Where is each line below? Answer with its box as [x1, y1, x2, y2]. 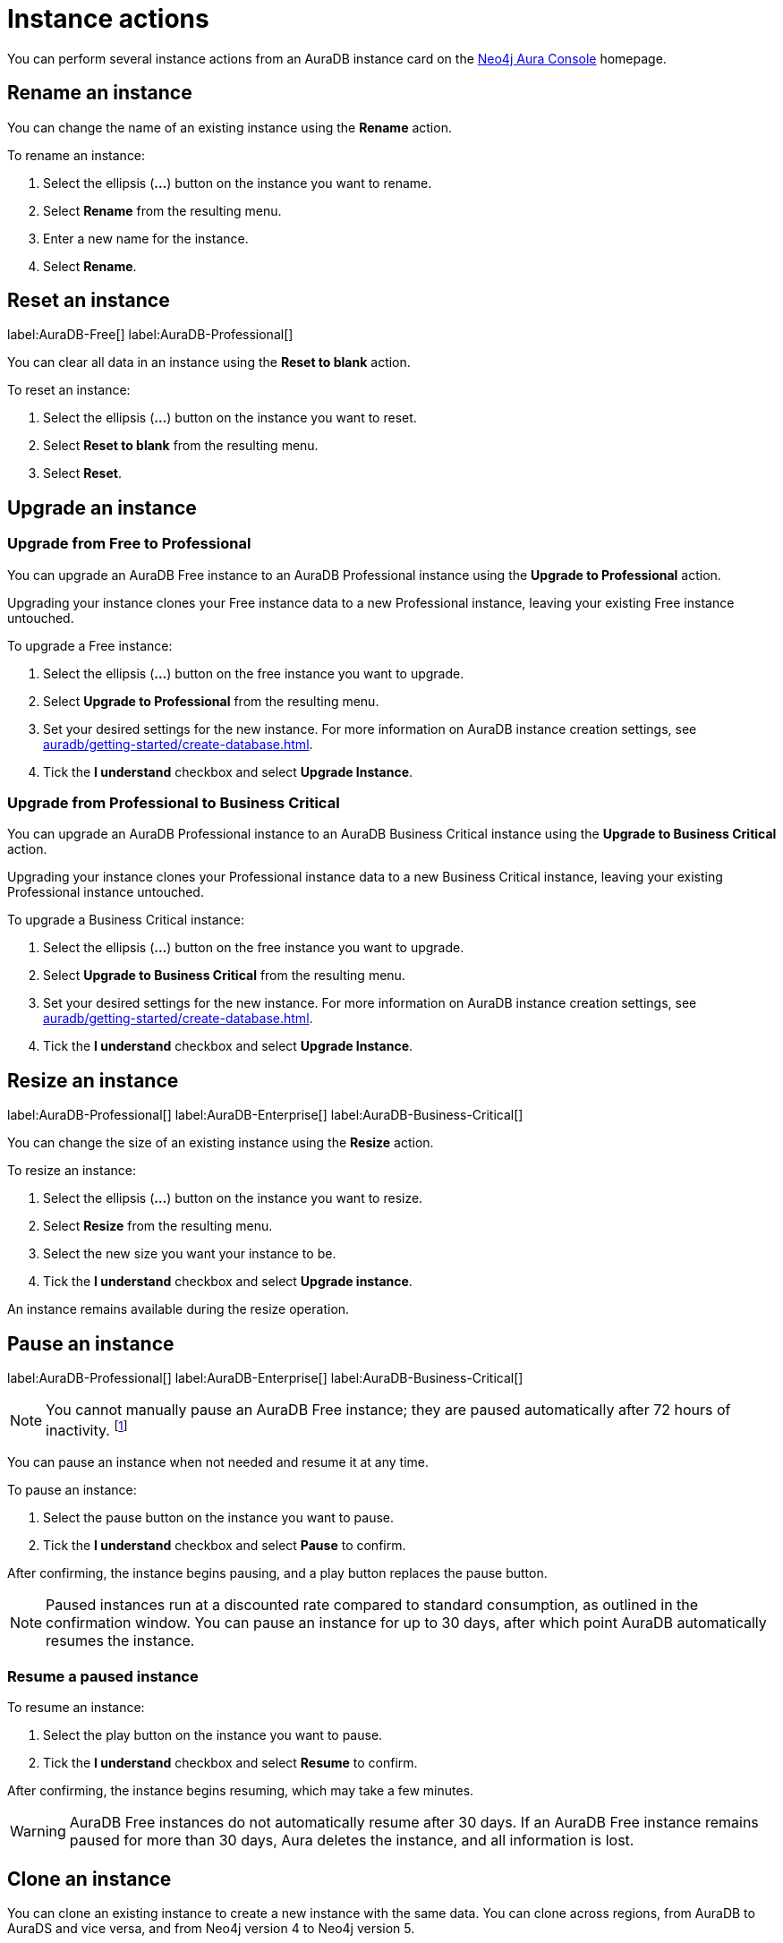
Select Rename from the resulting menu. [43, 202, 282, 218]
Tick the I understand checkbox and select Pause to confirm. [43, 1538, 406, 1554]
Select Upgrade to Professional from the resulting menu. [43, 693, 379, 709]
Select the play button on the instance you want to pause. [43, 1727, 383, 1743]
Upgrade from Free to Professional [7, 534, 251, 553]
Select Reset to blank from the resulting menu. [43, 438, 319, 454]
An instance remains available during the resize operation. [7, 1301, 350, 1317]
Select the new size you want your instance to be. [43, 1246, 336, 1262]
